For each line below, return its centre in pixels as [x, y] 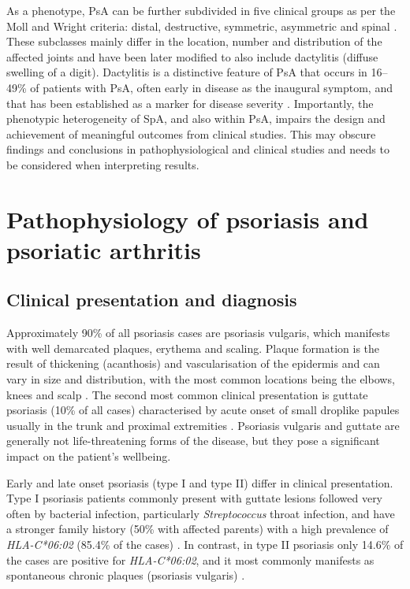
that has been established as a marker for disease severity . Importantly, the [190, 103]
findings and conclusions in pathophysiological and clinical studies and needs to [198, 149]
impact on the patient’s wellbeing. [89, 456]
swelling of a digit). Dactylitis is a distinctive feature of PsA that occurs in [187, 72]
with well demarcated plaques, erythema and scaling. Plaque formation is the [193, 348]
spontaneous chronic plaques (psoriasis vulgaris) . [126, 575]
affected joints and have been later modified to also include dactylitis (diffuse [192, 56]
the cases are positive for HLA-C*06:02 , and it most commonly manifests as [190, 559]
